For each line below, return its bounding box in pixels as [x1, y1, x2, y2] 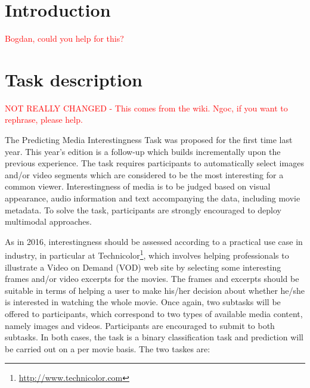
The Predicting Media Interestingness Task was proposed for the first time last [5, 134, 293, 146]
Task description [5, 67, 143, 91]
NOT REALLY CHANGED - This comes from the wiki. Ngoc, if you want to [5, 101, 288, 114]
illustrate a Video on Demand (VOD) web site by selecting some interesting [5, 260, 281, 273]
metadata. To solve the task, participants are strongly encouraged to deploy [5, 203, 282, 216]
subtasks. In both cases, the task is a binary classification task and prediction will [5, 331, 303, 343]
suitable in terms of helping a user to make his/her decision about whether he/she [5, 284, 305, 296]
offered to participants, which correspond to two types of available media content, [5, 308, 303, 319]
